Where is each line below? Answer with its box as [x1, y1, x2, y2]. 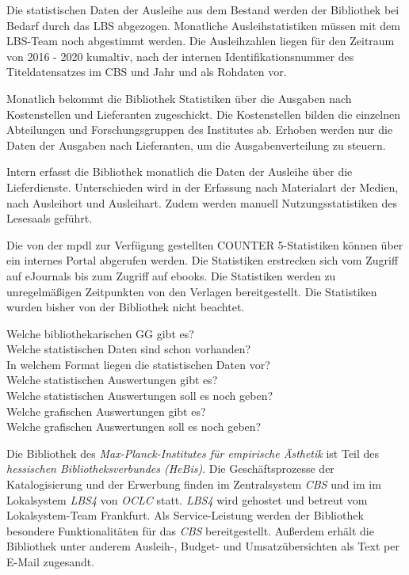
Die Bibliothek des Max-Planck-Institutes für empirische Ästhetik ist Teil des [6, 444, 380, 461]
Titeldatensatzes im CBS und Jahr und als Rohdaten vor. [6, 63, 287, 80]
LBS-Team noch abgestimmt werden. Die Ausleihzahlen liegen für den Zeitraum [6, 32, 395, 49]
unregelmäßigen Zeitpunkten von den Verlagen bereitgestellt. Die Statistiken [6, 283, 377, 299]
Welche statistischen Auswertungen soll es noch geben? [6, 387, 273, 404]
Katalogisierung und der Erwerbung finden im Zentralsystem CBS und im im [6, 476, 381, 493]
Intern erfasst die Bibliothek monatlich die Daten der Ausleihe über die [6, 163, 353, 180]
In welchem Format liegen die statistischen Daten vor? [6, 356, 270, 372]
